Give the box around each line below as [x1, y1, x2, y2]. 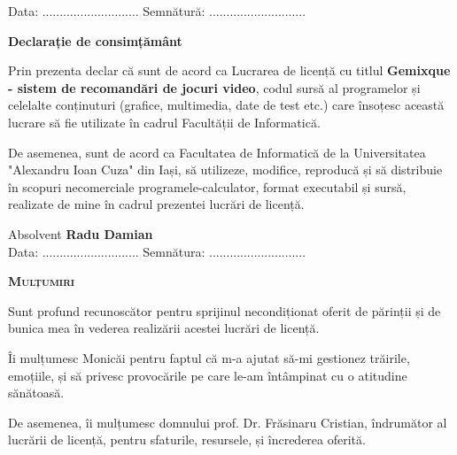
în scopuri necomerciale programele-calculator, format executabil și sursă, [8, 177, 407, 196]
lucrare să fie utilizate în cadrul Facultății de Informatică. [8, 112, 321, 131]
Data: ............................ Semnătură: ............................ [8, 2, 306, 19]
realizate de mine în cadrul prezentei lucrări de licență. [8, 195, 305, 213]
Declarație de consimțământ [8, 31, 182, 50]
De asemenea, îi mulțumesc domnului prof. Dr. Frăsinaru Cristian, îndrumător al [8, 413, 447, 431]
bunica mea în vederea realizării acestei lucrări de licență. [8, 319, 320, 337]
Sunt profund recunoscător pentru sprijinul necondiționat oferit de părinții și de [8, 301, 441, 320]
